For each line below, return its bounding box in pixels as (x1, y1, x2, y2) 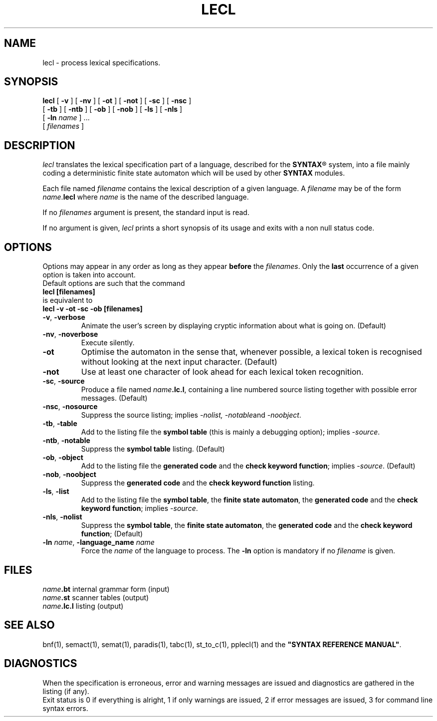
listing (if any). (42, 687, 89, 696)
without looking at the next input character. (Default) (81, 357, 277, 367)
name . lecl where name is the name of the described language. (42, 193, 249, 202)
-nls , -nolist (42, 512, 82, 521)
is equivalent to (42, 296, 93, 305)
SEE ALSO (4, 619, 55, 632)
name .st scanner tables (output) (42, 593, 149, 602)
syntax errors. (42, 704, 88, 713)
